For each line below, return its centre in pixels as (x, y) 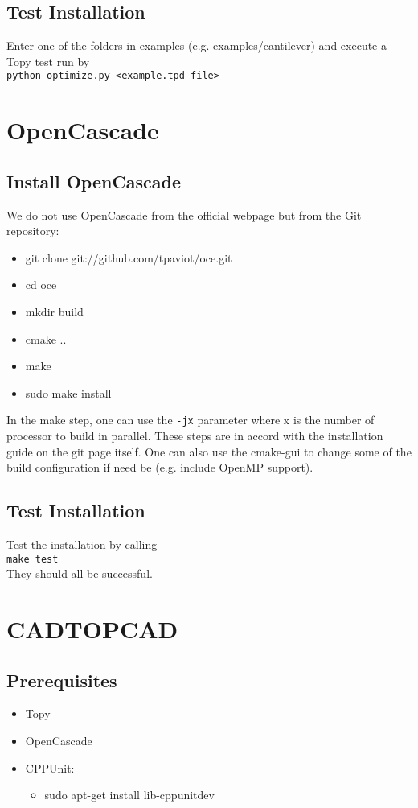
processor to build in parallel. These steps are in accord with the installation (195, 436)
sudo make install (68, 392)
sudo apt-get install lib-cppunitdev (129, 795)
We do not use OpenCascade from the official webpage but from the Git (184, 214)
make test (33, 559)
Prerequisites (62, 680)
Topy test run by (48, 61)
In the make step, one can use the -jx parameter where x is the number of (191, 420)
